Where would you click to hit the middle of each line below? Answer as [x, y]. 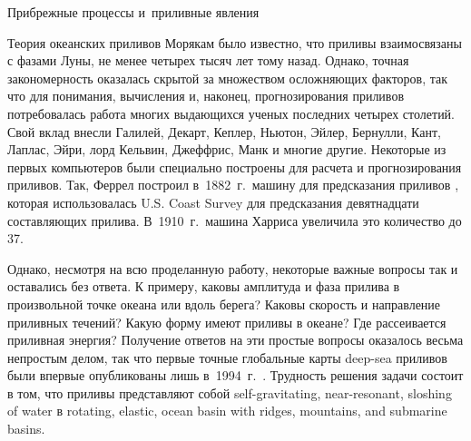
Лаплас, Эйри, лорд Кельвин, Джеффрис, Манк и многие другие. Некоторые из [227, 149]
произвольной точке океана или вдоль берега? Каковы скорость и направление [224, 304]
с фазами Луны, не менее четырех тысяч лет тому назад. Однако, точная [208, 60]
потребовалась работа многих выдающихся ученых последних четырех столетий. [231, 113]
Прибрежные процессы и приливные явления [133, 12]
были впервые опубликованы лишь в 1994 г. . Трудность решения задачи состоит [235, 375]
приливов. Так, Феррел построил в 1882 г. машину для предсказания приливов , [233, 185]
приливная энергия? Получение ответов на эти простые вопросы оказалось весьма [235, 340]
